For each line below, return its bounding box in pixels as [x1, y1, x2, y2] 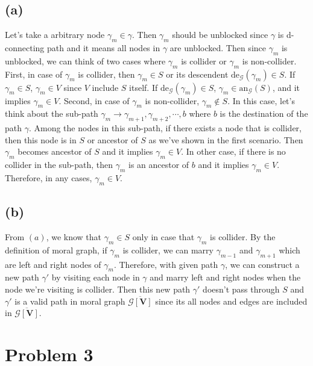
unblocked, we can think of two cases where [5, 54, 166, 67]
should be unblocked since [172, 28, 268, 41]
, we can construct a [225, 258, 300, 270]
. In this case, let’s [227, 94, 295, 107]
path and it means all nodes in [46, 42, 160, 54]
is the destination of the [220, 107, 308, 120]
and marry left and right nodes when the [150, 271, 301, 284]
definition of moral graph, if [5, 243, 107, 256]
